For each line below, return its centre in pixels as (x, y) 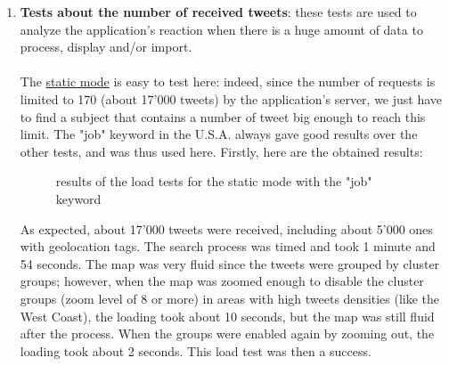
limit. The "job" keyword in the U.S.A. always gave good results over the (219, 134)
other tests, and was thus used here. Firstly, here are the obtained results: (221, 151)
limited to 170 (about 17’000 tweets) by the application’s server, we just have (231, 98)
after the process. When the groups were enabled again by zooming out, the (227, 333)
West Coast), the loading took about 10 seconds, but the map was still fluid (227, 316)
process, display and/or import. (106, 47)
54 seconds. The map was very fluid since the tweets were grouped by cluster (230, 263)
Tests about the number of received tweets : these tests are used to (218, 12)
